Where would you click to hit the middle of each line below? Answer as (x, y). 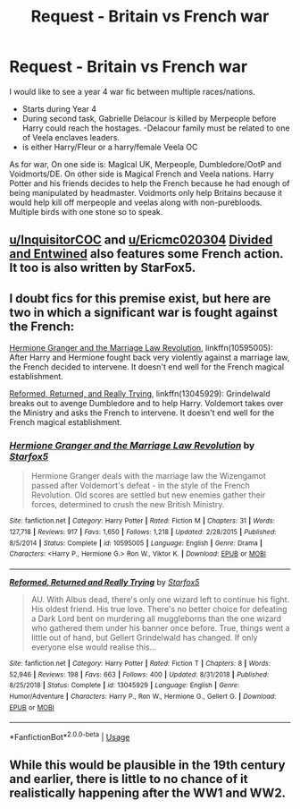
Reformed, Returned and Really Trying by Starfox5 (104, 583)
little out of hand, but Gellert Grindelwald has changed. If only (144, 638)
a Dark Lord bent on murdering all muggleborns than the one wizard (156, 618)
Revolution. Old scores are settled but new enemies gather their (148, 495)
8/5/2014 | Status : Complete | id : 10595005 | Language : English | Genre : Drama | (136, 543)
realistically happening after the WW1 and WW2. (148, 793)
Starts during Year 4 (59, 108)
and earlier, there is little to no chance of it (129, 779)
